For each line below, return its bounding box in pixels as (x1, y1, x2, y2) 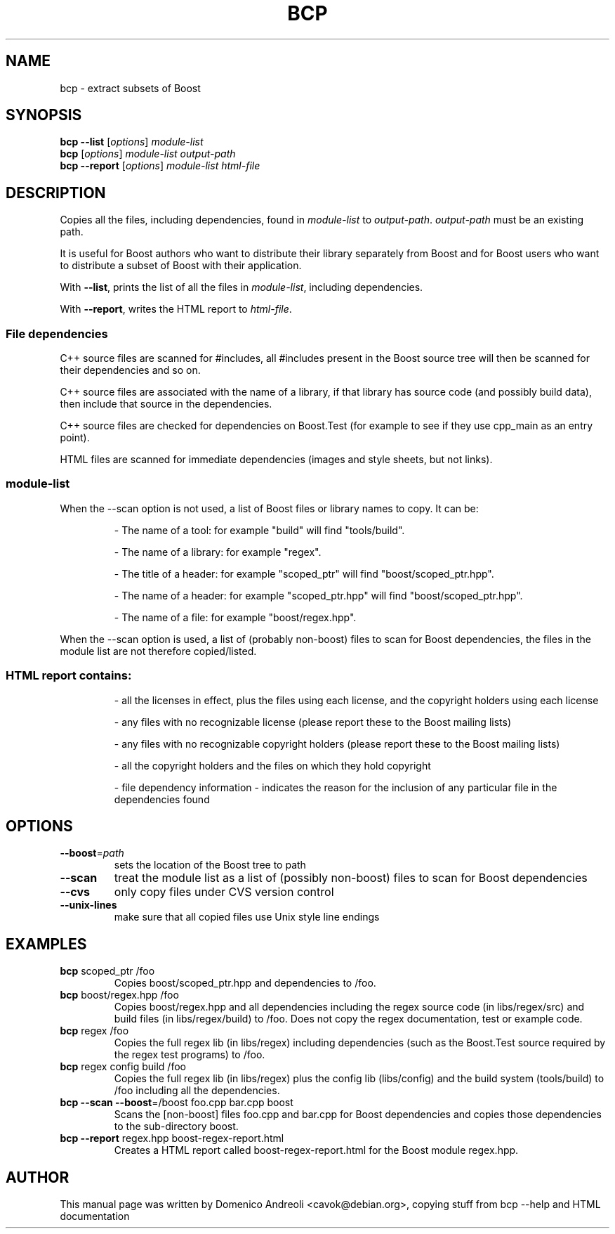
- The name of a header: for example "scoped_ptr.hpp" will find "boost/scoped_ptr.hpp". (114, 589, 523, 602)
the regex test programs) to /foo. (114, 1048, 265, 1061)
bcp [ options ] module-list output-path (60, 148, 236, 160)
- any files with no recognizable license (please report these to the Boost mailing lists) (114, 715, 511, 728)
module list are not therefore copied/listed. (60, 644, 257, 657)
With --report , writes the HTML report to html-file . (60, 303, 292, 316)
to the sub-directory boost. (114, 1120, 239, 1133)
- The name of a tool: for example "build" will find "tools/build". (114, 524, 405, 536)
